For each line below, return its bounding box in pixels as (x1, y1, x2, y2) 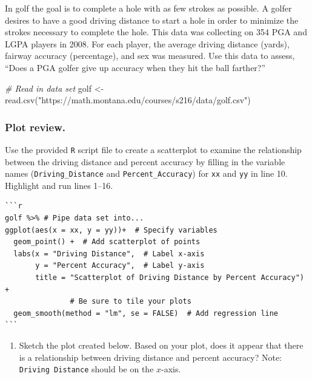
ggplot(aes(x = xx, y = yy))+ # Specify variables (5, 225, 217, 234)
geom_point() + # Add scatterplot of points (13, 237, 201, 247)
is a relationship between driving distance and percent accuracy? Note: (19, 350, 282, 363)
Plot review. (5, 119, 66, 134)
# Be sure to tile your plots (70, 297, 191, 306)
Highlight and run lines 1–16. (5, 179, 113, 191)
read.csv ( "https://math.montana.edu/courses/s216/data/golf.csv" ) (5, 94, 251, 106)
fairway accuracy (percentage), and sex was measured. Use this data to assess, (5, 49, 295, 62)
